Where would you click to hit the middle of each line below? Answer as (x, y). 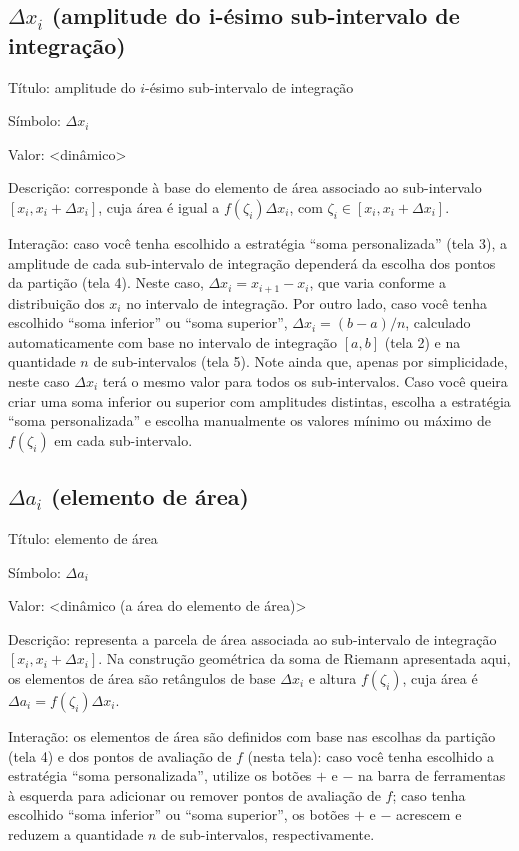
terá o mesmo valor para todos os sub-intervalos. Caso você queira (305, 380)
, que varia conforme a (377, 282)
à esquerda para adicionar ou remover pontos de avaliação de (194, 794)
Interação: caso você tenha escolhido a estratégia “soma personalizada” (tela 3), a (258, 242)
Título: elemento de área (83, 537)
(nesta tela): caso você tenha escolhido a (370, 755)
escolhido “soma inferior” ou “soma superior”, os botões (179, 814)
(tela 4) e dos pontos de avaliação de (120, 755)
